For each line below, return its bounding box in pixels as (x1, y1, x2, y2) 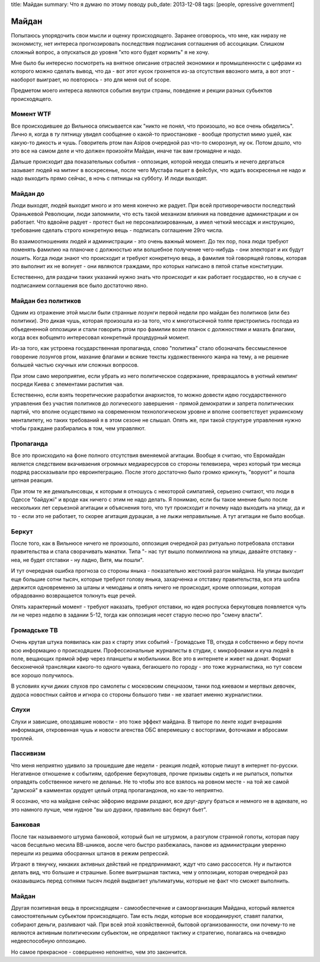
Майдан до (11, 189, 44, 198)
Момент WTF (11, 110, 52, 118)
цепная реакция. (11, 477, 53, 484)
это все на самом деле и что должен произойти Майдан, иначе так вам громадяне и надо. (11, 147, 242, 154)
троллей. (11, 735, 34, 742)
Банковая (11, 821, 40, 829)
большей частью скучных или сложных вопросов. (11, 361, 139, 369)
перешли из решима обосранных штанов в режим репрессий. (11, 849, 169, 857)
